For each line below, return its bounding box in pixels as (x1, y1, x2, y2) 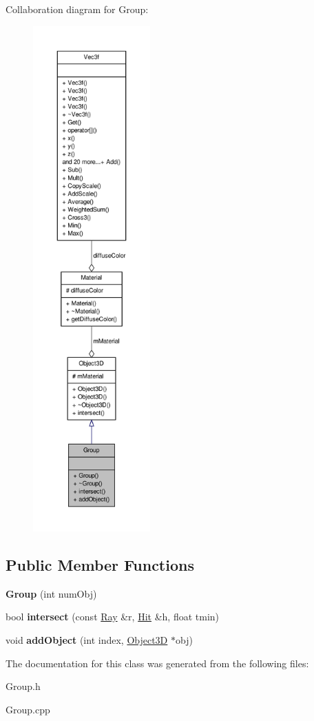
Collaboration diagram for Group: (6, 2, 149, 16)
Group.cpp (6, 702, 50, 716)
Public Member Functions (6, 554, 194, 575)
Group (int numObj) (6, 586, 97, 600)
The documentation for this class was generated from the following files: (6, 656, 309, 670)
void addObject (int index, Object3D (6, 632, 168, 647)
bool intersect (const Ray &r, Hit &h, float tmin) (6, 609, 220, 624)
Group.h (6, 679, 41, 693)
